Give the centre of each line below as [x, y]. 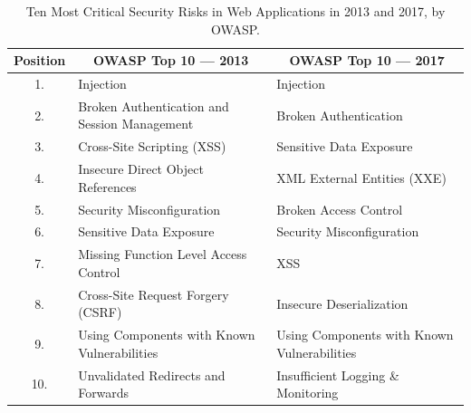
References [107, 186]
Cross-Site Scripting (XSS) [152, 146]
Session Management [136, 124]
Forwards [104, 393]
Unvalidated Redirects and [152, 375]
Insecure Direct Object [141, 169]
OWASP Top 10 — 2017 [367, 60]
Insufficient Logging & [338, 375]
